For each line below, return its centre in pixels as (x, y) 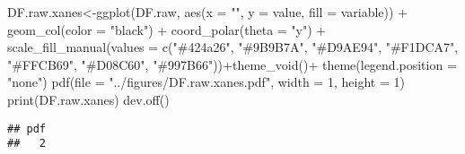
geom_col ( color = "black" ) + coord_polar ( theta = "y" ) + (167, 29)
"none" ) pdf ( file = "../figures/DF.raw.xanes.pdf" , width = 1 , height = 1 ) (206, 82)
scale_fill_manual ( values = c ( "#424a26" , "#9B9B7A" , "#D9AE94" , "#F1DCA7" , (233, 47)
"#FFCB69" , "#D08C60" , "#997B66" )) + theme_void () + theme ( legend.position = (232, 64)
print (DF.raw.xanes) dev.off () (88, 99)
